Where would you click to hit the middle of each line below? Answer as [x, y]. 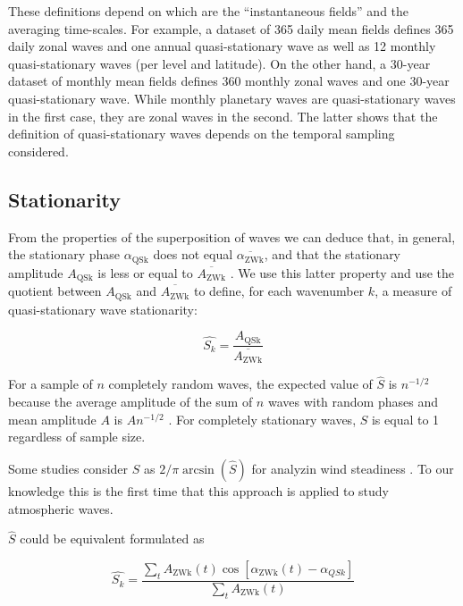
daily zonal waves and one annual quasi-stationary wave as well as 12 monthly [222, 46]
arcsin [198, 470]
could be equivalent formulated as [112, 539]
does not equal [193, 254]
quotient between [55, 291]
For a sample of [51, 384]
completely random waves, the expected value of [240, 384]
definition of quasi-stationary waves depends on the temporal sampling [202, 134]
